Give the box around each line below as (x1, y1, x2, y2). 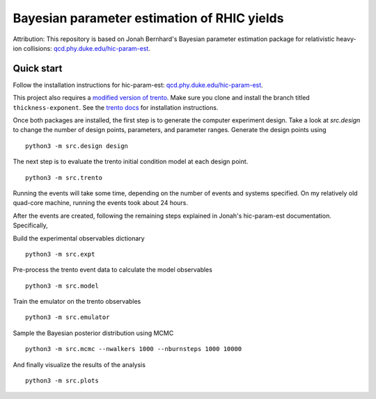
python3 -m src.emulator (25, 313, 110, 321)
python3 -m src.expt (25, 250, 95, 258)
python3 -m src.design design (25, 142, 129, 149)
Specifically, (13, 221, 48, 229)
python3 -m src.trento (25, 174, 103, 181)
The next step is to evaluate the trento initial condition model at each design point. (13, 157, 249, 166)
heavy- (336, 35, 357, 43)
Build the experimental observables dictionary (13, 234, 146, 243)
